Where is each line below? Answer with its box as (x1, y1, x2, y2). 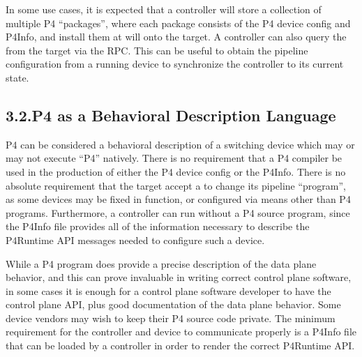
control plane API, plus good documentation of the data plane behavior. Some (6, 297, 341, 312)
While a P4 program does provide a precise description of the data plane (6, 256, 317, 271)
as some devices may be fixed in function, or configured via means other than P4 (6, 192, 351, 206)
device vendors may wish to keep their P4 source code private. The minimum (6, 310, 335, 325)
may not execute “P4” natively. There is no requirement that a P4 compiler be (6, 151, 342, 165)
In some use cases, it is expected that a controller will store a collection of (6, 2, 322, 16)
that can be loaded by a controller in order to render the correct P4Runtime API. (6, 338, 355, 353)
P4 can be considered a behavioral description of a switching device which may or (6, 137, 355, 151)
